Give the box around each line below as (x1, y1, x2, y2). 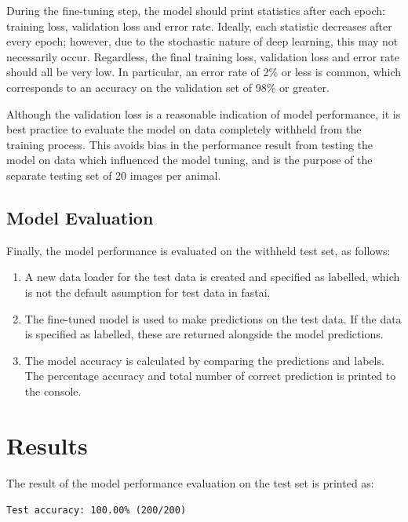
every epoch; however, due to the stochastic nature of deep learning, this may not (6, 33, 399, 49)
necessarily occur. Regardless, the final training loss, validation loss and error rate (6, 48, 399, 64)
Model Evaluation (6, 205, 154, 229)
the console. (24, 382, 82, 399)
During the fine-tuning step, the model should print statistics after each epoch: (6, 2, 385, 18)
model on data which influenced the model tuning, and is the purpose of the (6, 151, 373, 168)
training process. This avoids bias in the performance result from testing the (6, 136, 373, 152)
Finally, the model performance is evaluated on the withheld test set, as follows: (6, 242, 391, 258)
